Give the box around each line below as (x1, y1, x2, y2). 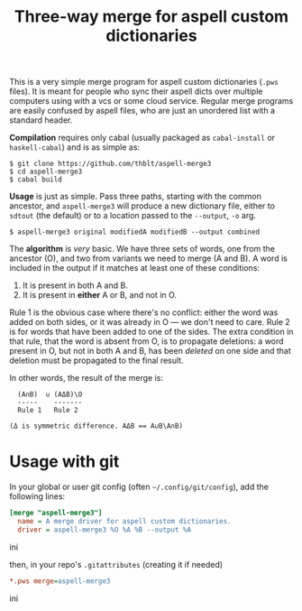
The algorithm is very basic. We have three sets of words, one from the (9, 244, 275, 255)
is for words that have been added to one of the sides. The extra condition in (9, 327, 294, 338)
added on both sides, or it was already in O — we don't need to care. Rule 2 (9, 317, 290, 328)
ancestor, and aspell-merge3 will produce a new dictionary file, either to (9, 200, 275, 211)
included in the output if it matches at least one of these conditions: (9, 263, 260, 273)
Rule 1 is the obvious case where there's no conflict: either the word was (9, 307, 279, 318)
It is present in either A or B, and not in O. (22, 290, 178, 301)
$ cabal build (9, 175, 63, 184)
